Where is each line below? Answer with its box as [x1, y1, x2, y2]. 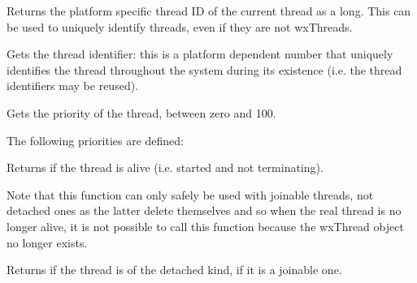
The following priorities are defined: [7, 131, 184, 148]
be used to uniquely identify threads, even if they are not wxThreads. [7, 18, 353, 35]
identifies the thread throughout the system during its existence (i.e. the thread [7, 61, 402, 78]
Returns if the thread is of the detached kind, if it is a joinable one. [7, 261, 342, 278]
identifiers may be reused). [7, 77, 139, 94]
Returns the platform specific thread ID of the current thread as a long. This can [7, 2, 411, 19]
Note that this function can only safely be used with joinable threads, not [7, 186, 374, 203]
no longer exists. [7, 234, 88, 251]
